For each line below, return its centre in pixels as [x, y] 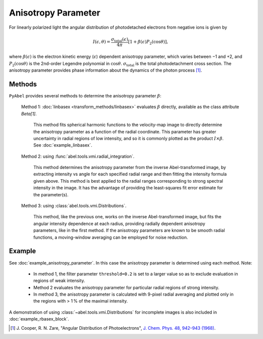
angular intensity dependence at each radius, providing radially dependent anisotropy [119, 224]
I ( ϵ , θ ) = [102, 42]
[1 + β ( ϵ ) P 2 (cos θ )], [148, 42]
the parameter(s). [51, 194]
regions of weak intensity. [59, 281]
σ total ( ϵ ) [120, 40]
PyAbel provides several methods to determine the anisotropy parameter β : [85, 95]
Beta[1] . [29, 113]
